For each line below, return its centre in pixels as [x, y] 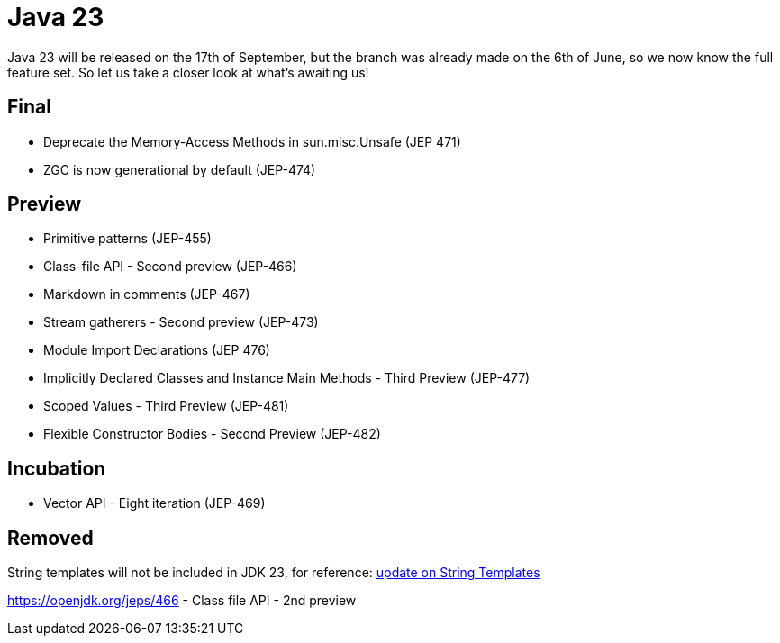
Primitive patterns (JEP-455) [127, 239]
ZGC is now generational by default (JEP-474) [180, 169]
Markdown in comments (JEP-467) [147, 294]
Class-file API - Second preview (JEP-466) [170, 267]
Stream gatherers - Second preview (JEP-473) [181, 322]
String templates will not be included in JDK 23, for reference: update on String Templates [274, 573]
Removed [50, 538]
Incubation [57, 468]
